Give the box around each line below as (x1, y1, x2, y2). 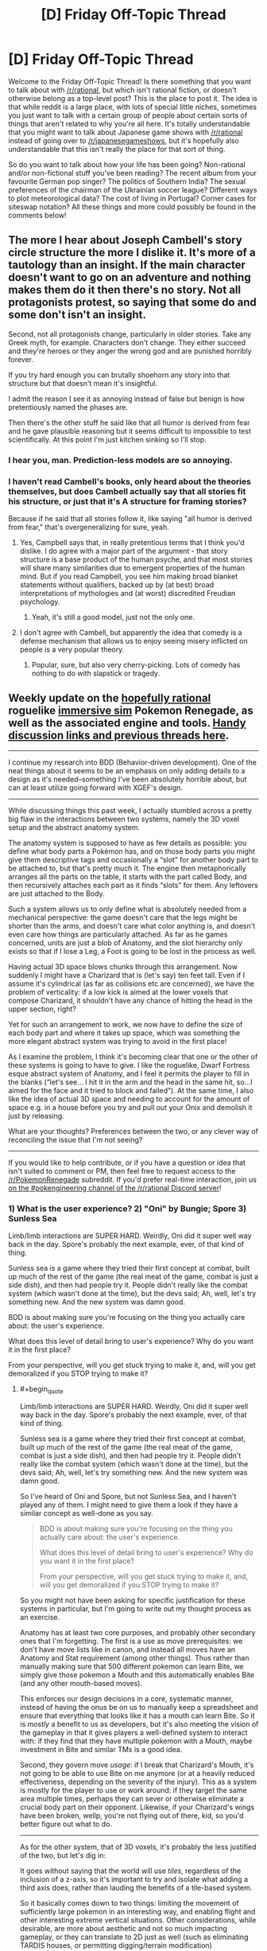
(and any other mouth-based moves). (19, 1678, 143, 1688)
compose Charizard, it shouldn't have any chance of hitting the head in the (8, 995, 253, 1005)
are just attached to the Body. (8, 889, 105, 898)
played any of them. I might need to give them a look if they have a (19, 1500, 238, 1509)
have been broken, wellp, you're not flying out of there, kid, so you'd (19, 1810, 244, 1820)
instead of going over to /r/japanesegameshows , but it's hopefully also (8, 135, 240, 145)
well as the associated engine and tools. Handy (8, 716, 246, 730)
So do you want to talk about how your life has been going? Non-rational (8, 159, 246, 169)
